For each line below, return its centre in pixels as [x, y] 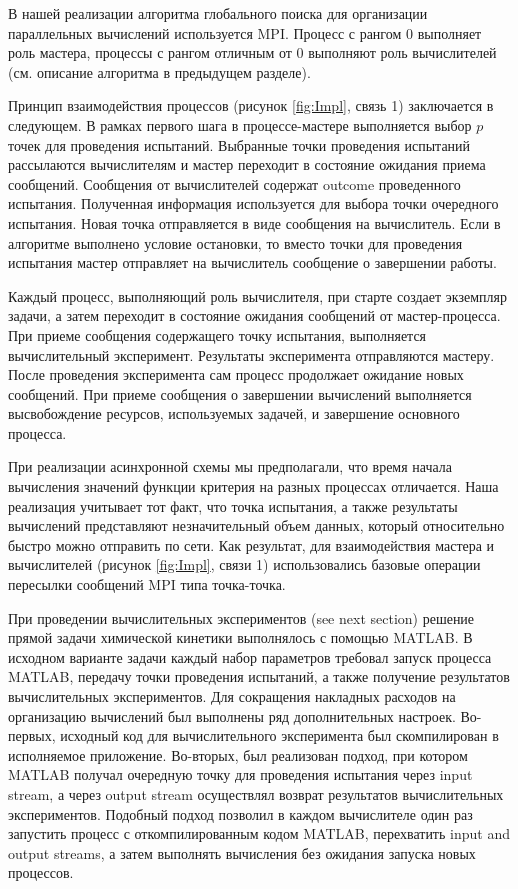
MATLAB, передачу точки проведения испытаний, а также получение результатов [259, 676]
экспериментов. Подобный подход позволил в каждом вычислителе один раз [240, 813]
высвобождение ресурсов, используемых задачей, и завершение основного [234, 413]
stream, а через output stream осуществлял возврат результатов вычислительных [256, 793]
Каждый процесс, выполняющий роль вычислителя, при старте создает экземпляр [257, 295]
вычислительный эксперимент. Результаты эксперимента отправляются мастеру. [251, 354]
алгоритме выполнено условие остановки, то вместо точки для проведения [235, 242]
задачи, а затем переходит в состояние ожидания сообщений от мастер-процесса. [254, 315]
